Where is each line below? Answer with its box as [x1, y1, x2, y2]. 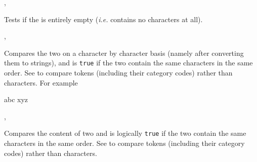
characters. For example [4, 77, 78, 88]
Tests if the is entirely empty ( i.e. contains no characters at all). [4, 14, 203, 24]
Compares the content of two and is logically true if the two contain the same [4, 128, 246, 138]
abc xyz [4, 94, 28, 105]
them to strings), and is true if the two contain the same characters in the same [4, 57, 253, 68]
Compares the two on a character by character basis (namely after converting [4, 47, 244, 58]
